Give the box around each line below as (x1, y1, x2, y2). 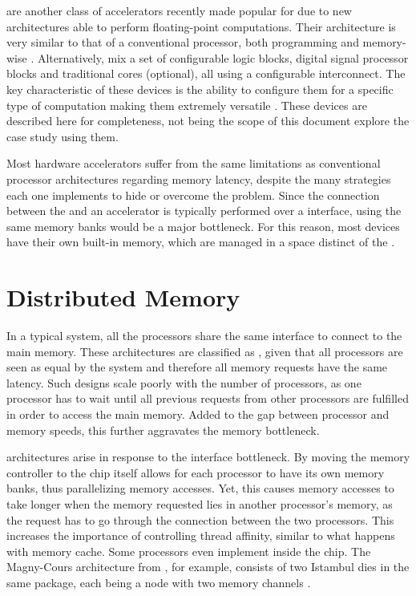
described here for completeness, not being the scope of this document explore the (6, 112, 410, 129)
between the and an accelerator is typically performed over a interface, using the (6, 202, 402, 219)
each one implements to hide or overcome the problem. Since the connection (6, 186, 380, 203)
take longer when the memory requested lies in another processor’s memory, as (6, 495, 393, 512)
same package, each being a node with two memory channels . (6, 574, 311, 590)
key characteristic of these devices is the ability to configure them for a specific (6, 80, 394, 97)
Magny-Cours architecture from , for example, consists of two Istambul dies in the (6, 558, 410, 575)
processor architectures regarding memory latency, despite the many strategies (6, 170, 391, 187)
